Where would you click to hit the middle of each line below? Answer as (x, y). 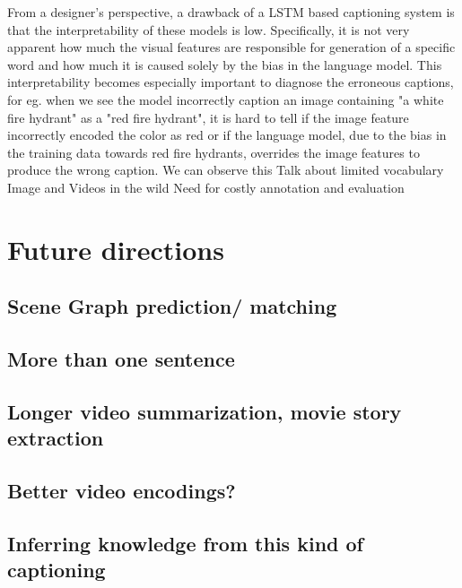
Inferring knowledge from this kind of (185, 543)
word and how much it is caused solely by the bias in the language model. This (225, 64)
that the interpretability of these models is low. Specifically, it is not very (209, 29)
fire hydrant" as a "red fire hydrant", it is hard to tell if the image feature (208, 117)
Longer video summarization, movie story (205, 411)
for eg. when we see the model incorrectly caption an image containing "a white (226, 99)
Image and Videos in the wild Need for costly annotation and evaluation (206, 187)
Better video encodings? (122, 491)
